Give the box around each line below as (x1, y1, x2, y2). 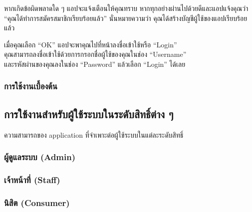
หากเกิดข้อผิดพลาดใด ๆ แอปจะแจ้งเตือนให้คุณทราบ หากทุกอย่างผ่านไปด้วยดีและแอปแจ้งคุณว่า (4, 3, 249, 13)
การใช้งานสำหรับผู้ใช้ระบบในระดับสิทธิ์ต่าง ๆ (4, 106, 174, 121)
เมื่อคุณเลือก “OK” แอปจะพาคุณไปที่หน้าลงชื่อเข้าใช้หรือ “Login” (4, 39, 177, 49)
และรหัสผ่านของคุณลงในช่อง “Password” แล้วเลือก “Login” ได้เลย (4, 58, 186, 69)
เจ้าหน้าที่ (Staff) (4, 173, 60, 186)
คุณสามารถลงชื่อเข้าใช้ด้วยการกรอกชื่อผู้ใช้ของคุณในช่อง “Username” (4, 49, 187, 59)
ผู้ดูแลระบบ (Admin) (4, 151, 75, 163)
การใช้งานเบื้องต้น (4, 80, 57, 92)
